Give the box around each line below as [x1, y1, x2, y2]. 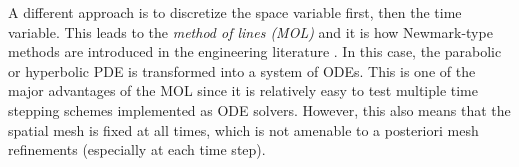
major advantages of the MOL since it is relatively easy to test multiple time [8, 80, 478, 101]
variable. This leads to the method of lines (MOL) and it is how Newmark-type [8, 21, 493, 42]
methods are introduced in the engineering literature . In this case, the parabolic [8, 41, 502, 62]
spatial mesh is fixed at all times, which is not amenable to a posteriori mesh [8, 119, 479, 140]
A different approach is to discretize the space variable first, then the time [8, 2, 462, 22]
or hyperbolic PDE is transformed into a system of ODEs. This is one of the [8, 60, 476, 81]
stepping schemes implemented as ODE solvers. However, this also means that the [8, 99, 511, 120]
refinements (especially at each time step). [8, 139, 266, 160]
